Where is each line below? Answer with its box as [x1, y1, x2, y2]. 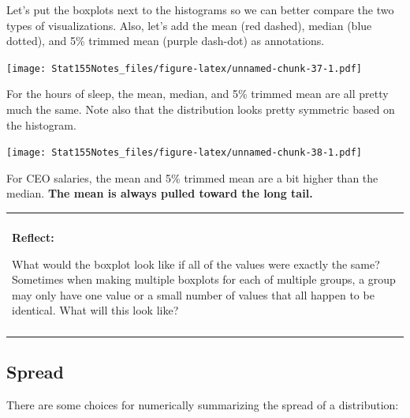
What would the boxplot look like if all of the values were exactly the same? [12, 255, 380, 272]
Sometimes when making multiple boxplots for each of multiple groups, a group [12, 271, 396, 288]
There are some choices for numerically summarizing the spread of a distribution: [6, 396, 399, 412]
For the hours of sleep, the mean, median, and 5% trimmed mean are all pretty [6, 85, 389, 102]
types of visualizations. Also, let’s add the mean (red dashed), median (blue [6, 17, 372, 33]
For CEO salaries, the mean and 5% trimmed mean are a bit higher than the [6, 169, 378, 186]
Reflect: [12, 229, 54, 246]
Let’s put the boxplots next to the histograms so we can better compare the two [6, 2, 394, 17]
